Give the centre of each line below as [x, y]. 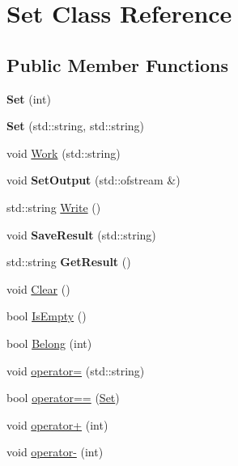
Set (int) [29, 98]
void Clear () [38, 288]
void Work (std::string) [64, 153]
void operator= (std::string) [76, 370]
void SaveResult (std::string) [81, 234]
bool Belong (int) [49, 343]
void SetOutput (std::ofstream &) [93, 180]
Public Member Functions [117, 64]
